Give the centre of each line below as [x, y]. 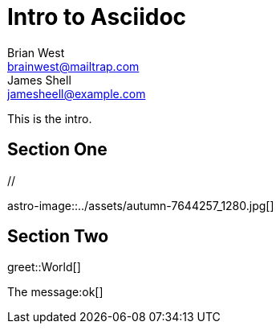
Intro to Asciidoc [97, 17]
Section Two [58, 237]
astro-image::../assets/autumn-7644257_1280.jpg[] [141, 205]
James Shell [39, 80]
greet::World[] [44, 267]
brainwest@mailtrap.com [73, 66]
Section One [57, 150]
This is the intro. [50, 118]
